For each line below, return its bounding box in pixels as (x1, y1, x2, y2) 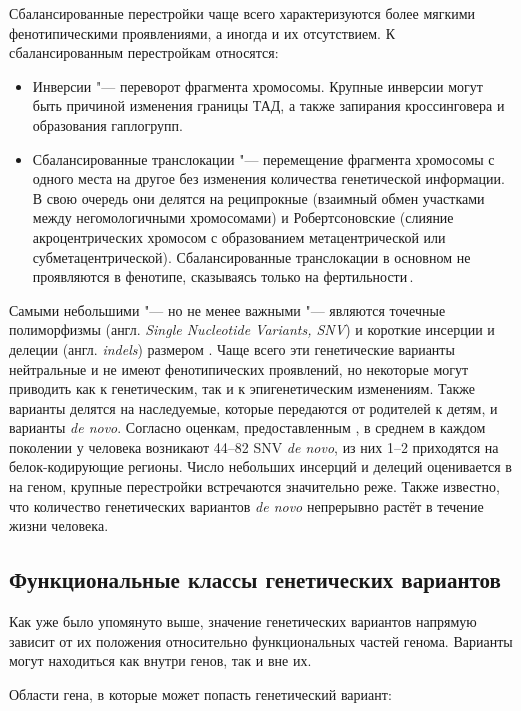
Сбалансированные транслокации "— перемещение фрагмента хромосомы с (32, 148, 495, 169)
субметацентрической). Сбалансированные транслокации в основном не (32, 246, 471, 267)
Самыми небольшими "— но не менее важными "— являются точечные (9, 299, 446, 320)
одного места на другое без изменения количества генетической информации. (32, 168, 505, 189)
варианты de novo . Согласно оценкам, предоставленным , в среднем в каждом (9, 417, 486, 438)
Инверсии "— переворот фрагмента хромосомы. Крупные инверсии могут (32, 75, 483, 96)
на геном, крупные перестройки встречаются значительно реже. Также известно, (9, 476, 500, 497)
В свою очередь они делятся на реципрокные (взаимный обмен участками (32, 187, 485, 208)
